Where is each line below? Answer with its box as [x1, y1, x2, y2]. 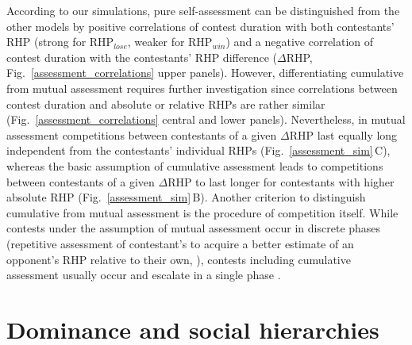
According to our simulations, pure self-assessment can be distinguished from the [6, 2, 400, 18]
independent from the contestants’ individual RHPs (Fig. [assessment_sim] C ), [6, 142, 391, 159]
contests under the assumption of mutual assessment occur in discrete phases [6, 220, 381, 236]
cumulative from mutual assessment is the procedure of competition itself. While [6, 204, 399, 220]
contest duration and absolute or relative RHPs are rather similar [6, 95, 325, 112]
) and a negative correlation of [225, 33, 374, 50]
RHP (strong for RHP [6, 33, 114, 50]
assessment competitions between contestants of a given [6, 126, 277, 143]
